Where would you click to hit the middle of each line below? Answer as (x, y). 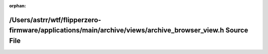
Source (237, 30)
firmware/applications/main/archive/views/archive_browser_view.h (117, 30)
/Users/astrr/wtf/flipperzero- (55, 20)
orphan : (18, 6)
